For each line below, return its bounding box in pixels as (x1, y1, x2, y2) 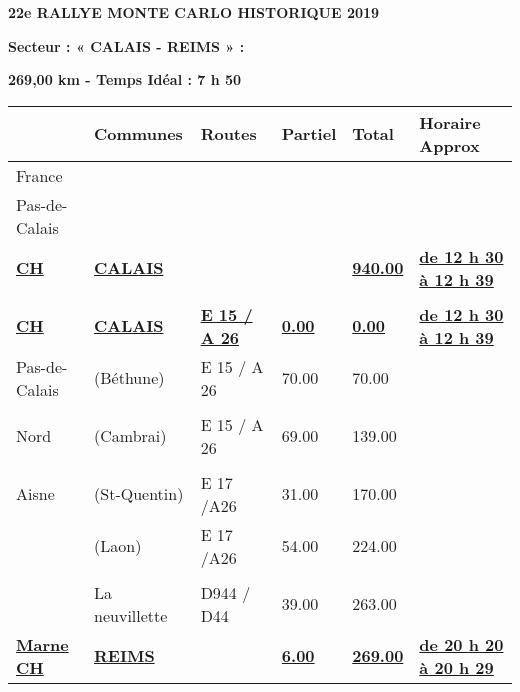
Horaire (419, 110, 481, 134)
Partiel (281, 122, 337, 146)
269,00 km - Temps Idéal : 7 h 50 (8, 69, 242, 90)
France (16, 163, 63, 187)
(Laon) (94, 534, 142, 558)
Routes (200, 122, 257, 146)
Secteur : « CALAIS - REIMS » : (8, 35, 245, 56)
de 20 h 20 (419, 632, 504, 656)
